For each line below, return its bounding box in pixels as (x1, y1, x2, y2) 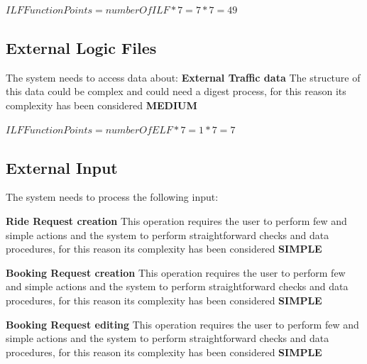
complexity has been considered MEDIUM (6, 97, 197, 112)
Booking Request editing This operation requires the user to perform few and (6, 316, 359, 331)
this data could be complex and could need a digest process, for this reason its (6, 84, 346, 99)
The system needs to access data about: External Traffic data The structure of (6, 70, 361, 84)
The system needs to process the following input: (6, 189, 219, 204)
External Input (6, 156, 118, 178)
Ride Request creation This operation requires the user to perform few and (6, 213, 347, 228)
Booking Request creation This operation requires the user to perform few (6, 265, 346, 280)
